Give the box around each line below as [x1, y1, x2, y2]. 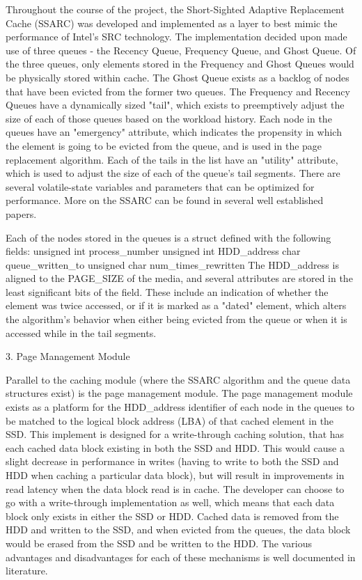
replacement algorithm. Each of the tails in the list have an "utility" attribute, [6, 152, 338, 166]
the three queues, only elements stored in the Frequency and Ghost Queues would [6, 56, 354, 71]
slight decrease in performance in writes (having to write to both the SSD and [6, 454, 339, 469]
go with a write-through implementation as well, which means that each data [6, 495, 335, 510]
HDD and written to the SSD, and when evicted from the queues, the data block [6, 522, 351, 537]
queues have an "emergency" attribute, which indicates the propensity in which [6, 125, 342, 139]
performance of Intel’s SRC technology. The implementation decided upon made [6, 29, 347, 44]
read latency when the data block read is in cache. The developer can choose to [6, 481, 345, 496]
